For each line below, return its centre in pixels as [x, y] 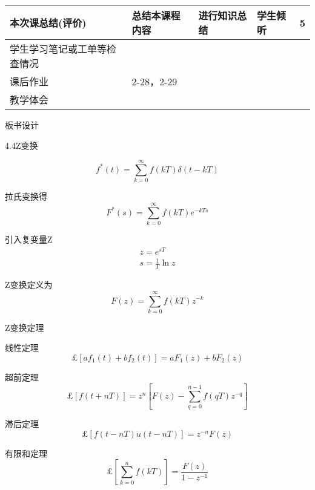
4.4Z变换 [22, 145]
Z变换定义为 [29, 285]
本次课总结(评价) [48, 23]
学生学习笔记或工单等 [58, 49]
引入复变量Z [29, 239]
